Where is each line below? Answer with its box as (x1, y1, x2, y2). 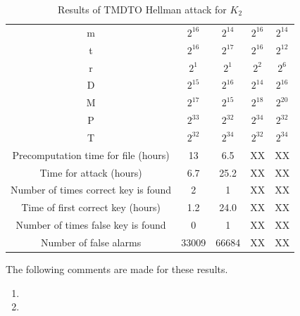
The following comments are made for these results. (6, 262, 228, 277)
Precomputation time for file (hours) (12, 147, 170, 162)
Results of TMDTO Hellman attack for (58, 2, 227, 16)
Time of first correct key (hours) (21, 200, 161, 215)
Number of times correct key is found (11, 182, 172, 197)
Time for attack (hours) (39, 165, 142, 179)
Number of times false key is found (15, 217, 166, 232)
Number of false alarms (40, 234, 142, 249)
